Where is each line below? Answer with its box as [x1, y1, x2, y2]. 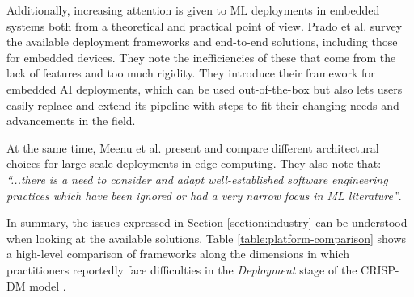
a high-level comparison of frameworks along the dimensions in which [6, 245, 349, 262]
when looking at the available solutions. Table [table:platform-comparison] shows [6, 229, 407, 246]
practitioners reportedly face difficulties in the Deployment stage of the [6, 261, 357, 278]
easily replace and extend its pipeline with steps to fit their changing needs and [6, 96, 399, 113]
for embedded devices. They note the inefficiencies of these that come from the [6, 48, 396, 65]
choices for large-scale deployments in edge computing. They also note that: [6, 155, 382, 172]
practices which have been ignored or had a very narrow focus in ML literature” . [6, 186, 402, 203]
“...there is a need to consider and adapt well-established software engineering [6, 170, 388, 187]
